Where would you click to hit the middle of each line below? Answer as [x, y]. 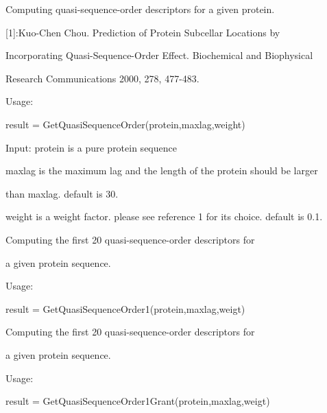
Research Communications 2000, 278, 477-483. [102, 78]
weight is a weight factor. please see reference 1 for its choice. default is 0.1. [164, 216]
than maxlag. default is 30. [62, 193]
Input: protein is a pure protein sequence [91, 147]
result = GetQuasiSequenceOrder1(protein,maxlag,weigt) [125, 308]
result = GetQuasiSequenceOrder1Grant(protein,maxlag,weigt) [138, 401]
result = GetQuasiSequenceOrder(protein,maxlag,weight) [125, 124]
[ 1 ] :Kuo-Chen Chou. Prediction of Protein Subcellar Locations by [143, 32]
